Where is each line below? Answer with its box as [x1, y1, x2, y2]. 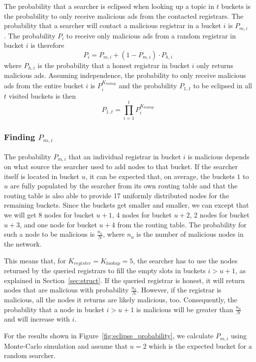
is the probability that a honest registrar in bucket [37, 60, 190, 70]
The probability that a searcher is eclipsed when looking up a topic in [4, 1, 214, 11]
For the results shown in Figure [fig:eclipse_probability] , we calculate [4, 330, 214, 341]
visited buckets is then [8, 90, 76, 101]
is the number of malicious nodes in [136, 229, 244, 239]
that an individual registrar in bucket [68, 151, 181, 161]
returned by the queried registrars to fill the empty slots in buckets [4, 265, 206, 276]
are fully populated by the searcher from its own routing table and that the [10, 181, 238, 191]
